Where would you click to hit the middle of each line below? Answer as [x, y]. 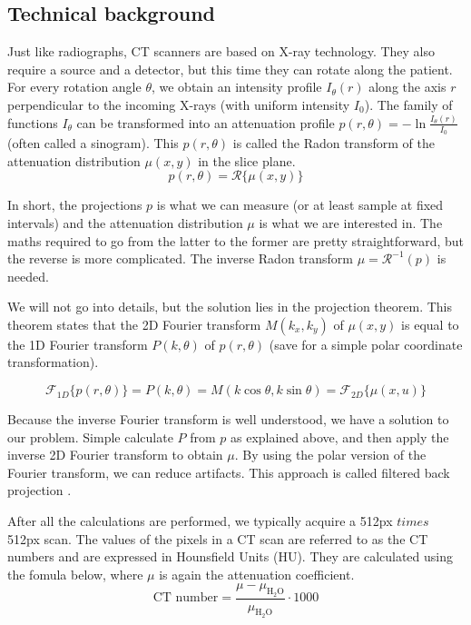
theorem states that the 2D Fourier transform [134, 324]
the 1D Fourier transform [78, 344]
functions [33, 122]
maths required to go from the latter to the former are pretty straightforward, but [236, 240]
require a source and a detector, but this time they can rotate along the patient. [230, 69]
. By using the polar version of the [330, 455]
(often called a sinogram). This [93, 143]
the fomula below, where [75, 574]
